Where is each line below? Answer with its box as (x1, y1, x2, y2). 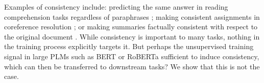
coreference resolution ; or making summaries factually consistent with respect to (4, 21, 258, 32)
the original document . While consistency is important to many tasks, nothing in (4, 31, 260, 41)
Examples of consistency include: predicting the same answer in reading (4, 2, 228, 12)
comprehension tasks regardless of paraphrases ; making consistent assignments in (4, 11, 260, 22)
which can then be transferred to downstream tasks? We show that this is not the (4, 61, 260, 71)
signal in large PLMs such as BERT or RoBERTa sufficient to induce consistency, (4, 51, 259, 61)
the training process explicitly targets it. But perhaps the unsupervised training (4, 41, 254, 52)
